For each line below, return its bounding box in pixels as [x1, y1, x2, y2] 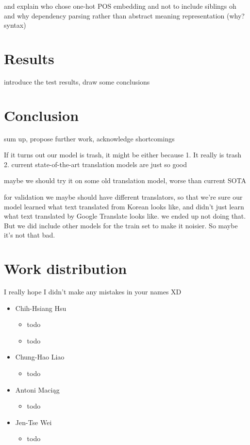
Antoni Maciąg [15, 384, 60, 394]
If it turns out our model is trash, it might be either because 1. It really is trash [4, 150, 242, 160]
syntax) [4, 20, 26, 30]
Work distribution [4, 258, 127, 278]
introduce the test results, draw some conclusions [4, 76, 150, 86]
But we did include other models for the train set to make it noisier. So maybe [4, 220, 238, 230]
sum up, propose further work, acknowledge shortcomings [4, 133, 175, 143]
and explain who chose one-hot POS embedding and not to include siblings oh [4, 1, 236, 11]
